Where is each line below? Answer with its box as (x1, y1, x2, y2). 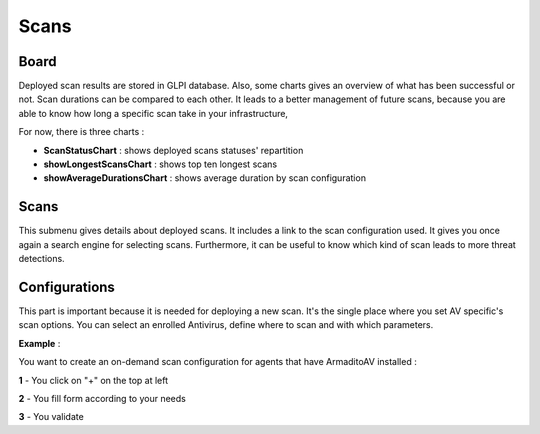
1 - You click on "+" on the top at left (18, 374, 169, 386)
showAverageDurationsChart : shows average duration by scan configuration (43, 172, 367, 184)
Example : (18, 337, 61, 349)
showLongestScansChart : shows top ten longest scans (43, 158, 278, 170)
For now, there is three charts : (18, 126, 145, 138)
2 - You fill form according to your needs (18, 392, 187, 404)
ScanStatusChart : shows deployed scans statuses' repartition (43, 144, 304, 156)
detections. (18, 253, 65, 265)
